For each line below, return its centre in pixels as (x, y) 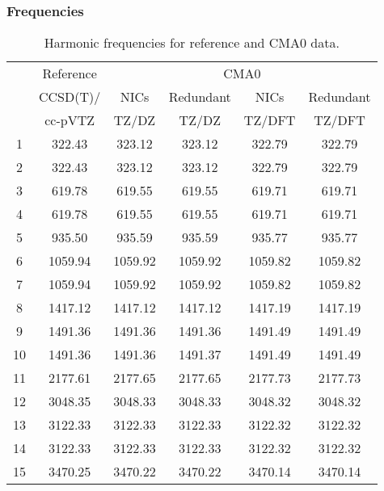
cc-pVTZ (70, 120)
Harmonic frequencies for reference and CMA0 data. (192, 43)
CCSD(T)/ (70, 97)
